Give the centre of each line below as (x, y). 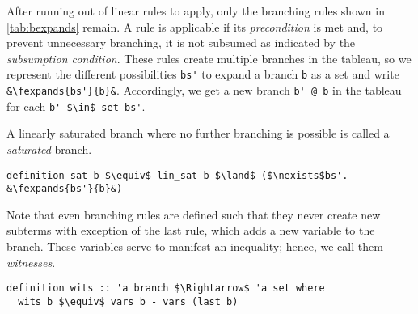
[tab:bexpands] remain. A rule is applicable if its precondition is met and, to (195, 26)
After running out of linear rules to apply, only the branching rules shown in (196, 11)
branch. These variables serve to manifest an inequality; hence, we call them (195, 246)
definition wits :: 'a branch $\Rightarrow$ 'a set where (166, 289)
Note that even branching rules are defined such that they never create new (194, 214)
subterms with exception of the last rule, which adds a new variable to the (191, 230)
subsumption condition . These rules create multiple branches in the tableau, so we (209, 58)
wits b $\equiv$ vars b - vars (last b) (128, 301)
